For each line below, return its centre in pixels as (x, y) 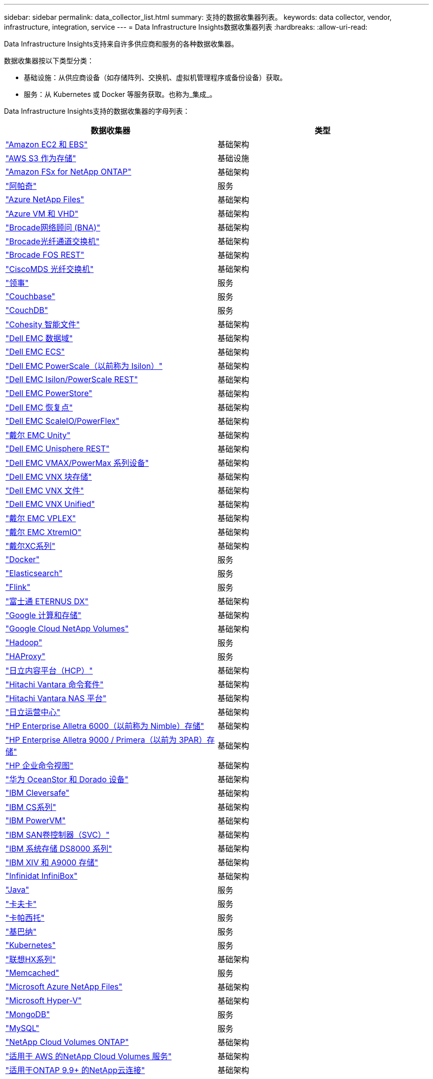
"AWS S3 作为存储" (41, 158)
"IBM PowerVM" (36, 820)
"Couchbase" (30, 296)
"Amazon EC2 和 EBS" (47, 144)
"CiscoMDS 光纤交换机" (50, 269)
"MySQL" (22, 1028)
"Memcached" (32, 973)
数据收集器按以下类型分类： (49, 61)
